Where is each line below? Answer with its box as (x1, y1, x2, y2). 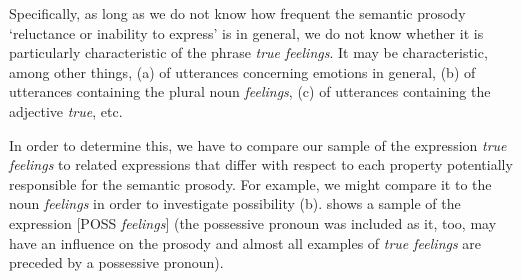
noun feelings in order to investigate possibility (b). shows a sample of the (9, 193, 461, 214)
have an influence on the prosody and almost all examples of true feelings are (9, 232, 482, 253)
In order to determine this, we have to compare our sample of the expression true (9, 134, 507, 155)
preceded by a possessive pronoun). (9, 252, 224, 273)
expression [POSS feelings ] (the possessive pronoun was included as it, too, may (9, 212, 497, 233)
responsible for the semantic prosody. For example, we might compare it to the (9, 173, 492, 194)
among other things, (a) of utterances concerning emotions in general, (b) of (9, 61, 476, 82)
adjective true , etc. (9, 100, 123, 121)
